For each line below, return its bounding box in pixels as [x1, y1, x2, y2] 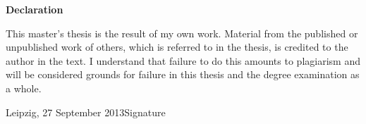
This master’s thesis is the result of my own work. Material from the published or [6, 25, 358, 40]
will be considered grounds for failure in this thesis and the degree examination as [6, 67, 360, 82]
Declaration [6, 2, 63, 16]
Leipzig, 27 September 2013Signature [6, 104, 166, 119]
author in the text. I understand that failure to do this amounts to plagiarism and [6, 53, 360, 68]
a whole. [6, 80, 42, 95]
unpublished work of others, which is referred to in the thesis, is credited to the [6, 39, 348, 54]
